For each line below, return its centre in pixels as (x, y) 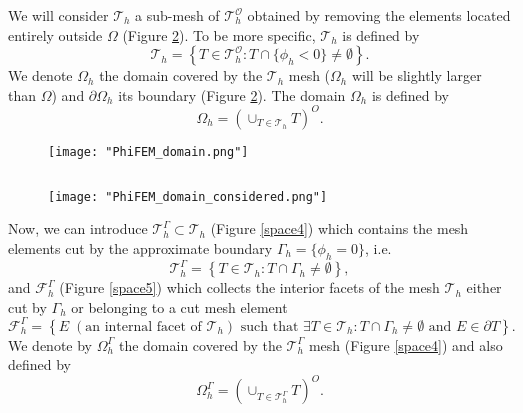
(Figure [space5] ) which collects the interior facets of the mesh (249, 287)
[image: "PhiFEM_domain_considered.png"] (188, 196)
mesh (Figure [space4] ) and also (405, 344)
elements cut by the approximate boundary (140, 247)
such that (269, 326)
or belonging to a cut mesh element (179, 306)
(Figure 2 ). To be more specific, (219, 34)
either (484, 287)
